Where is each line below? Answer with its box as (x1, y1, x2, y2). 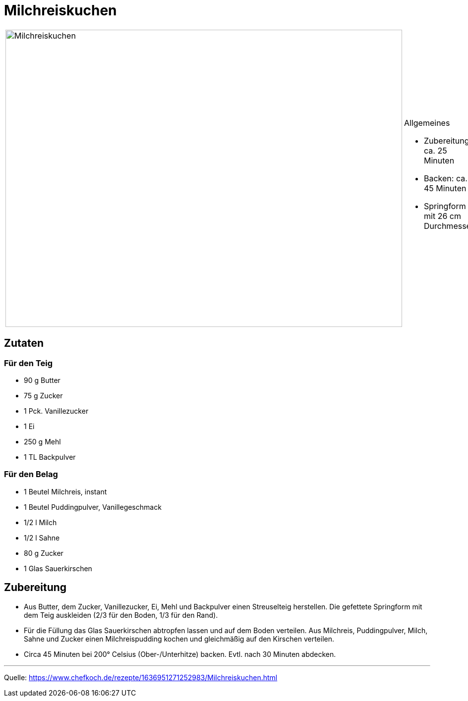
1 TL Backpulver (24, 452, 76, 461)
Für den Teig (4, 358, 53, 368)
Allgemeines (404, 117, 450, 128)
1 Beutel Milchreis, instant (24, 487, 107, 496)
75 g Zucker (24, 391, 63, 400)
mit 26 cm (424, 211, 461, 221)
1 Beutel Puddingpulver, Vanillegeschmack (24, 502, 162, 511)
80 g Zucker (24, 548, 63, 557)
